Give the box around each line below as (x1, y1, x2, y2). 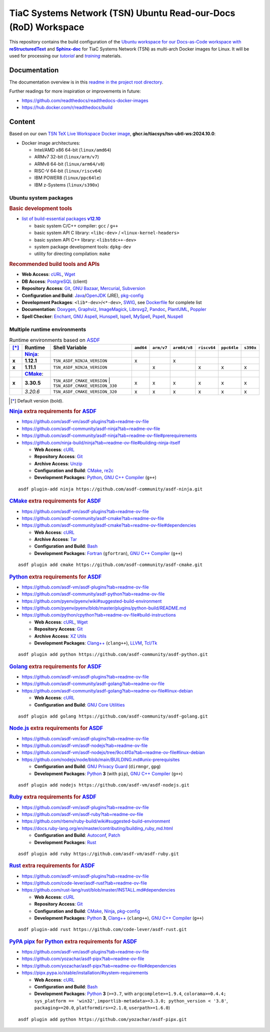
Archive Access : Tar (34, 536, 77, 542)
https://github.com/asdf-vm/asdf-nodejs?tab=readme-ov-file (21, 742, 148, 748)
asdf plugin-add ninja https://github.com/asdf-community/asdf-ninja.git (18, 486, 203, 492)
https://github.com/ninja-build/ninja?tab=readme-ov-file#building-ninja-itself (21, 439, 180, 445)
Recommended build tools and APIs (9, 260, 100, 267)
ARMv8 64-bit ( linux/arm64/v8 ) (34, 160, 105, 167)
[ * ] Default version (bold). (10, 398, 63, 404)
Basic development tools (9, 205, 72, 212)
